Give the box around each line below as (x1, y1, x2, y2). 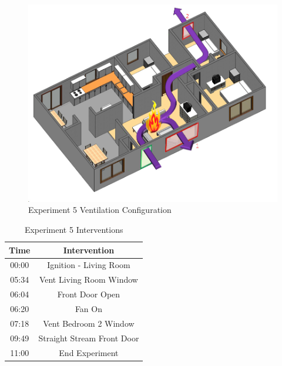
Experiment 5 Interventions (24, 223, 123, 236)
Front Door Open (57, 288, 120, 300)
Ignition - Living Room (47, 259, 130, 271)
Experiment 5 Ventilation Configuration (28, 204, 172, 216)
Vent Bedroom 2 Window (43, 317, 135, 329)
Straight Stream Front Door (38, 331, 139, 344)
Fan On (75, 302, 102, 314)
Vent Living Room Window (39, 273, 138, 286)
